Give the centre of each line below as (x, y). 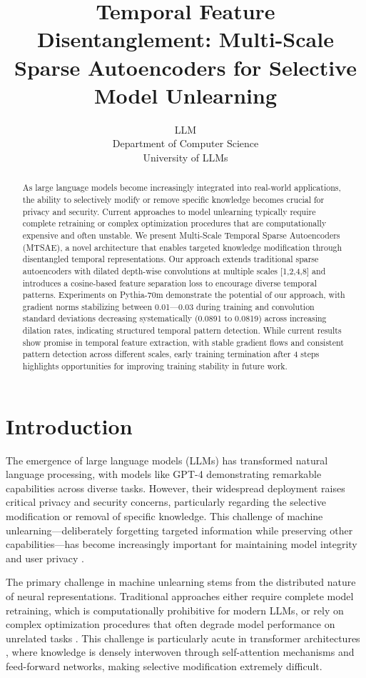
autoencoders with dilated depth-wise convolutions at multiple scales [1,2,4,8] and (174, 270)
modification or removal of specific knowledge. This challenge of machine (164, 516)
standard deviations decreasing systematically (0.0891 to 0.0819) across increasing (174, 318)
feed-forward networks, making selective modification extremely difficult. (164, 666)
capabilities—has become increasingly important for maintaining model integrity (182, 544)
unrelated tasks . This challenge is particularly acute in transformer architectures (183, 638)
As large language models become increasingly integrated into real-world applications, (182, 188)
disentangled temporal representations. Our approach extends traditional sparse (171, 259)
